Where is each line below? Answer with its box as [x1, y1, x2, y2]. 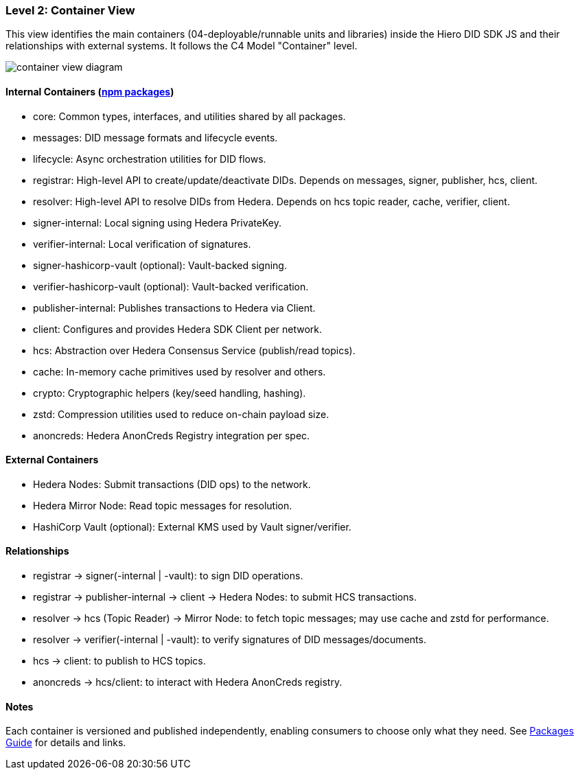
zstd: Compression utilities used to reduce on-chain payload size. [33, 408, 329, 420]
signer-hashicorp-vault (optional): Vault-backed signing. [33, 259, 287, 271]
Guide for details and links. [5, 737, 126, 749]
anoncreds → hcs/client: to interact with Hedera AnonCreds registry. [33, 676, 343, 689]
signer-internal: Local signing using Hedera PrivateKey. [33, 216, 281, 229]
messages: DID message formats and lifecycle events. [33, 131, 278, 143]
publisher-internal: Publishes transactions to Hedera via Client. [33, 301, 316, 314]
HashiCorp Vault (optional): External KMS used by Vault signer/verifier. [33, 520, 351, 533]
